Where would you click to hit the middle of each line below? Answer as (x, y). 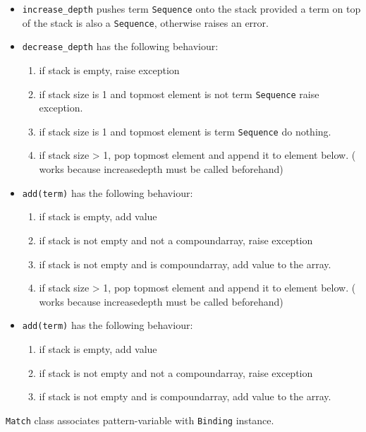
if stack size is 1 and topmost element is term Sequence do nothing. (185, 131)
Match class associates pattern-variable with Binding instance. (140, 420)
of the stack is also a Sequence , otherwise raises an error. (145, 22)
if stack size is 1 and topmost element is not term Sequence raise (179, 94)
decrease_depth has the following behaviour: (120, 46)
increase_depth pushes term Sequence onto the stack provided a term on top (191, 8)
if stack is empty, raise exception (109, 70)
